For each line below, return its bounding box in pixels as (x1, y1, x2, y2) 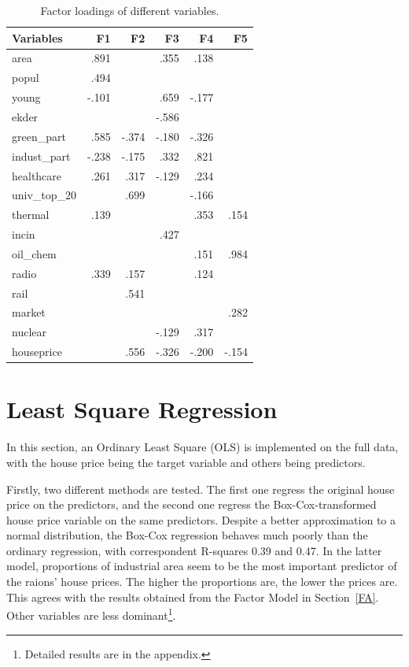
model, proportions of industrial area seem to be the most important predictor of (6, 558, 397, 574)
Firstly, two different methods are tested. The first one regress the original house (6, 480, 395, 497)
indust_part (12, 147, 71, 164)
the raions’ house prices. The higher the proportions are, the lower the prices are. (6, 573, 398, 590)
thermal (12, 206, 50, 223)
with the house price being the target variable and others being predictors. (6, 454, 366, 470)
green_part (12, 128, 66, 144)
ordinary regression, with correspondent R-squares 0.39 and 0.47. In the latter (6, 542, 382, 558)
